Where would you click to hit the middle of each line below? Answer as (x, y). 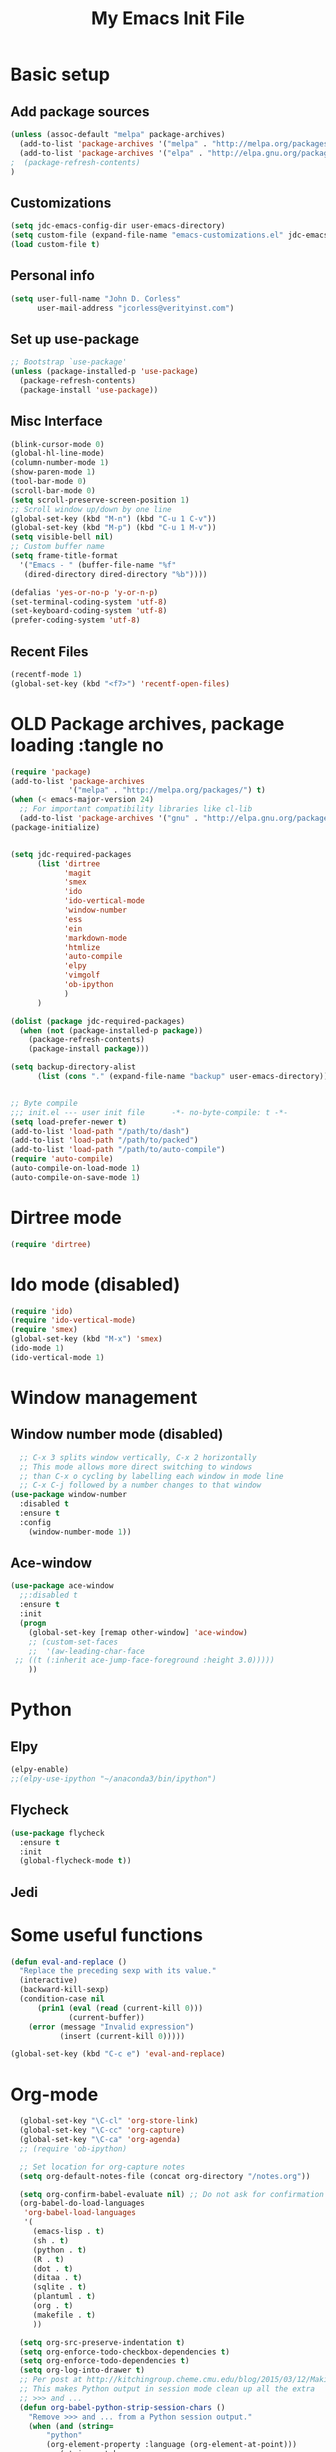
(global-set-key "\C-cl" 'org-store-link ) (109, 2121)
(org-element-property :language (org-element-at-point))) (172, 2445)
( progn (33, 1623)
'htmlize (82, 947)
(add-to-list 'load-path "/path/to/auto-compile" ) (118, 1150)
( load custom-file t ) (55, 244)
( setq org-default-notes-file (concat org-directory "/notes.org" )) (165, 2176)
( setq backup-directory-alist (73, 1067)
